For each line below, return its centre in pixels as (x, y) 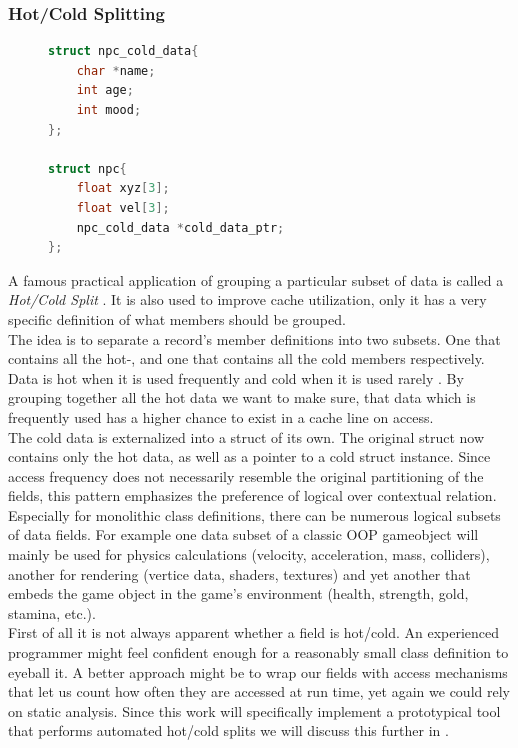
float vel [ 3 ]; (123, 207)
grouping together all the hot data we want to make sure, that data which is (242, 397)
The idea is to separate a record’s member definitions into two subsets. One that (254, 338)
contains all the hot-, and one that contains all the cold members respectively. (246, 358)
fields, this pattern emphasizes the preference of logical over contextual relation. (252, 495)
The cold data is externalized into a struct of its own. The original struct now (246, 436)
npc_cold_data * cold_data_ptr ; (180, 227)
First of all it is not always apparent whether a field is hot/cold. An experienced (254, 632)
